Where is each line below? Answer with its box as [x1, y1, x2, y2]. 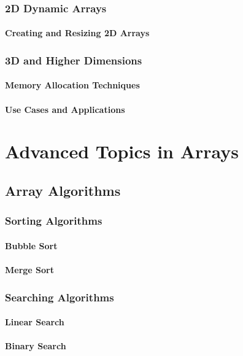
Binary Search [5, 339, 66, 352]
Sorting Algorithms [5, 213, 102, 228]
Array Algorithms [5, 181, 121, 200]
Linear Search [5, 315, 64, 328]
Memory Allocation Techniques [5, 79, 140, 91]
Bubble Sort [5, 239, 58, 252]
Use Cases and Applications [5, 103, 125, 115]
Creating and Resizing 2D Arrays [5, 26, 150, 39]
